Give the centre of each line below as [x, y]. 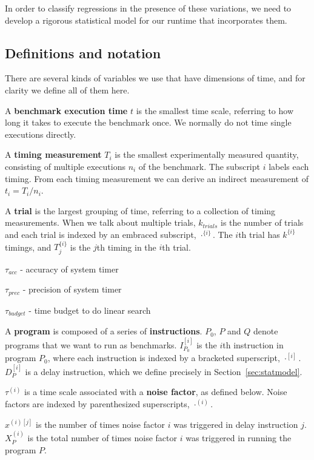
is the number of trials [262, 222]
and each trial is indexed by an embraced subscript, [101, 234]
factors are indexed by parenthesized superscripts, [97, 404]
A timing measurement [53, 154]
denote [266, 331]
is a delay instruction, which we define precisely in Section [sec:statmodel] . [164, 371]
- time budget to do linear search [90, 310]
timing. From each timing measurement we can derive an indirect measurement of [157, 178]
